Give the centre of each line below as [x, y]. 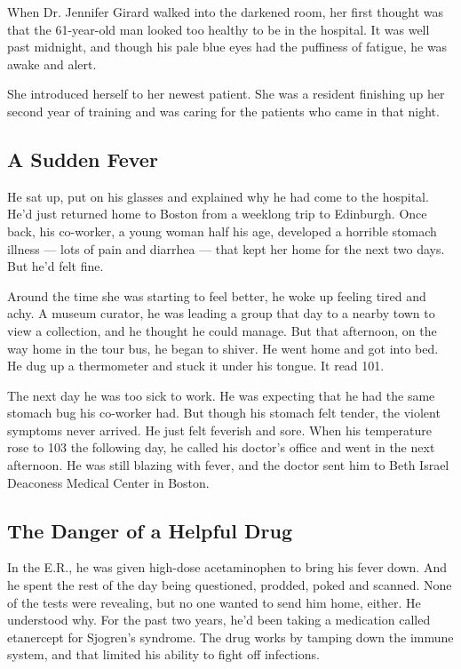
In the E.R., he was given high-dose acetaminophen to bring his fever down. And [227, 567]
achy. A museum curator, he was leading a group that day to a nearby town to [221, 313]
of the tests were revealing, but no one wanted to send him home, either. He [214, 602]
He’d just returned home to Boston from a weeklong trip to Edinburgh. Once [217, 214]
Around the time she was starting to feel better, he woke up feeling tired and [217, 295]
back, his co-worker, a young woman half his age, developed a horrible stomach [222, 231]
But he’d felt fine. [56, 266]
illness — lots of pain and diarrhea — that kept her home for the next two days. [226, 248]
